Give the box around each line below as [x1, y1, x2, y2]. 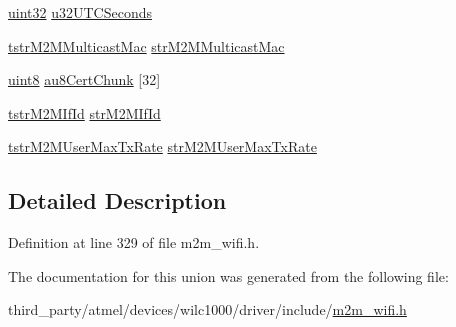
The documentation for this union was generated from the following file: [8, 265, 449, 286]
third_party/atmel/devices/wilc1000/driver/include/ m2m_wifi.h [8, 299, 407, 320]
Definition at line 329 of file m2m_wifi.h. [8, 232, 260, 253]
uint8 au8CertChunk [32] [8, 69, 161, 90]
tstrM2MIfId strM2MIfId [8, 102, 161, 123]
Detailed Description [8, 185, 227, 216]
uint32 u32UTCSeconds [8, 2, 152, 22]
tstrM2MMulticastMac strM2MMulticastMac [8, 35, 285, 56]
